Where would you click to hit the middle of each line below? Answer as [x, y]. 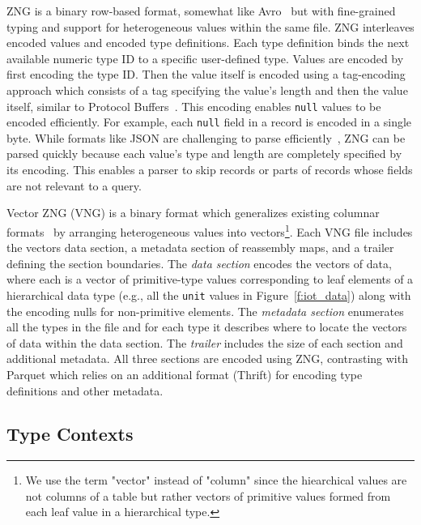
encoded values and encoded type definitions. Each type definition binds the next [208, 43]
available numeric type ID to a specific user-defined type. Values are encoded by [205, 58]
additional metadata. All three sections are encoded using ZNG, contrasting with [207, 359]
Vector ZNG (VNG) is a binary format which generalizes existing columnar [193, 213]
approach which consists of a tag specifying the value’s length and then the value [207, 90]
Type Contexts [70, 434]
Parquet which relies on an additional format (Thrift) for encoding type [185, 374]
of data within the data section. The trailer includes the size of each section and [205, 342]
